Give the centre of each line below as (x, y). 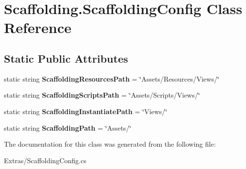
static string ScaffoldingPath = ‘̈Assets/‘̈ (68, 127)
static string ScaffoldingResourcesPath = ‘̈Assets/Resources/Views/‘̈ (112, 78)
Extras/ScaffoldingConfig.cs (45, 160)
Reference (38, 27)
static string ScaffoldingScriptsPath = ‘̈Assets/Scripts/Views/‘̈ (102, 95)
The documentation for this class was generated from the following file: (110, 144)
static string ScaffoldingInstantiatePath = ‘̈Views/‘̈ (86, 111)
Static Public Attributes (66, 58)
